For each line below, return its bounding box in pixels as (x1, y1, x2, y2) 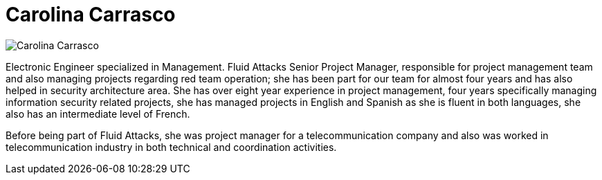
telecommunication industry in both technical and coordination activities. (6, 141, 337, 153)
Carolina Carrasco (6, 3, 176, 26)
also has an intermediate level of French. (6, 107, 190, 120)
